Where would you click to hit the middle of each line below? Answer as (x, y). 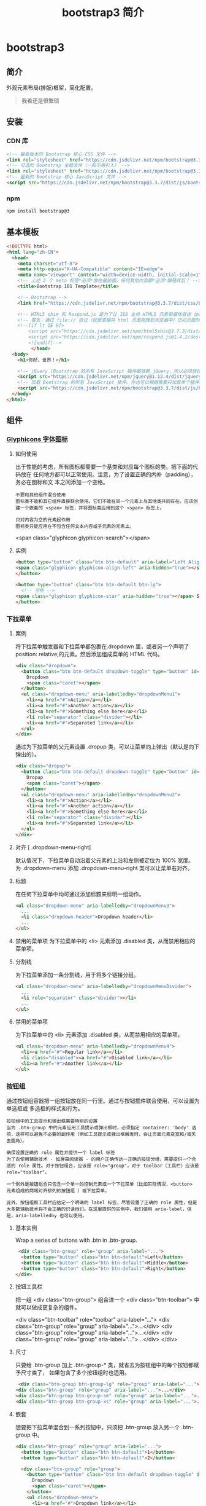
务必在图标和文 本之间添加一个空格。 (62, 482)
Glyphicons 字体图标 (37, 439)
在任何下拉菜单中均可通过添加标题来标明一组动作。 (80, 894)
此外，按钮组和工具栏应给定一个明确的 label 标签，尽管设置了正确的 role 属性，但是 (102, 1203)
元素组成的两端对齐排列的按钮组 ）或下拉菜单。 (58, 1191)
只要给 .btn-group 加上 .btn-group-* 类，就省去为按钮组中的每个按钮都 (105, 1365)
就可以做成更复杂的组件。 (48, 1308)
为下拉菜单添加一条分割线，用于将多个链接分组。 (77, 975)
